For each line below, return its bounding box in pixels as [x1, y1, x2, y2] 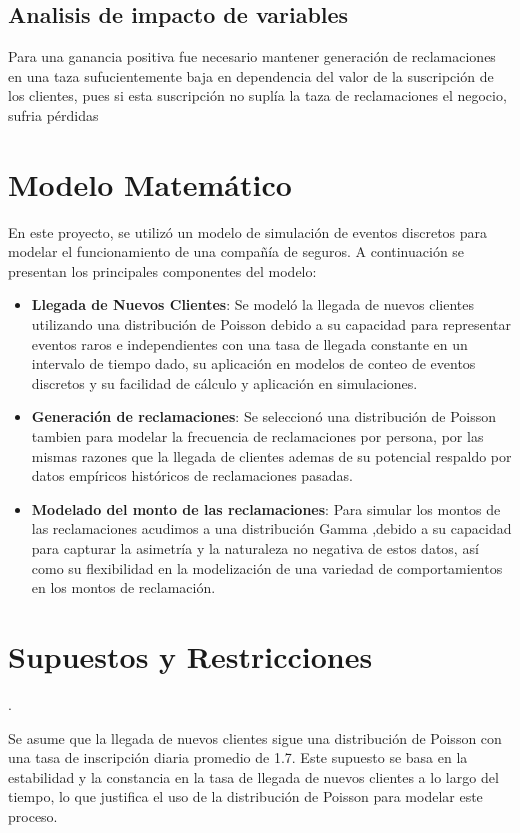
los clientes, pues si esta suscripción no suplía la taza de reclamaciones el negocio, [8, 85, 507, 106]
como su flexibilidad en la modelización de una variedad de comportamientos [31, 557, 503, 578]
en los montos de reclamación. [31, 577, 216, 598]
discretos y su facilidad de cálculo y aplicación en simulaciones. [31, 372, 418, 393]
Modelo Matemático [8, 163, 292, 204]
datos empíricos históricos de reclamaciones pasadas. [31, 465, 353, 486]
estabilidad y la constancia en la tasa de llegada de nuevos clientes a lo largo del [8, 766, 499, 787]
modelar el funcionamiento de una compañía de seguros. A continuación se [8, 241, 465, 262]
